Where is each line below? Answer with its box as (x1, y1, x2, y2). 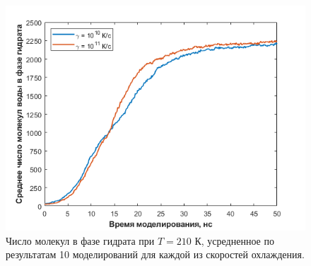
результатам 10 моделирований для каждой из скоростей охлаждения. (6, 247, 305, 262)
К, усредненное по (194, 233, 274, 248)
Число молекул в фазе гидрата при (6, 233, 155, 248)
